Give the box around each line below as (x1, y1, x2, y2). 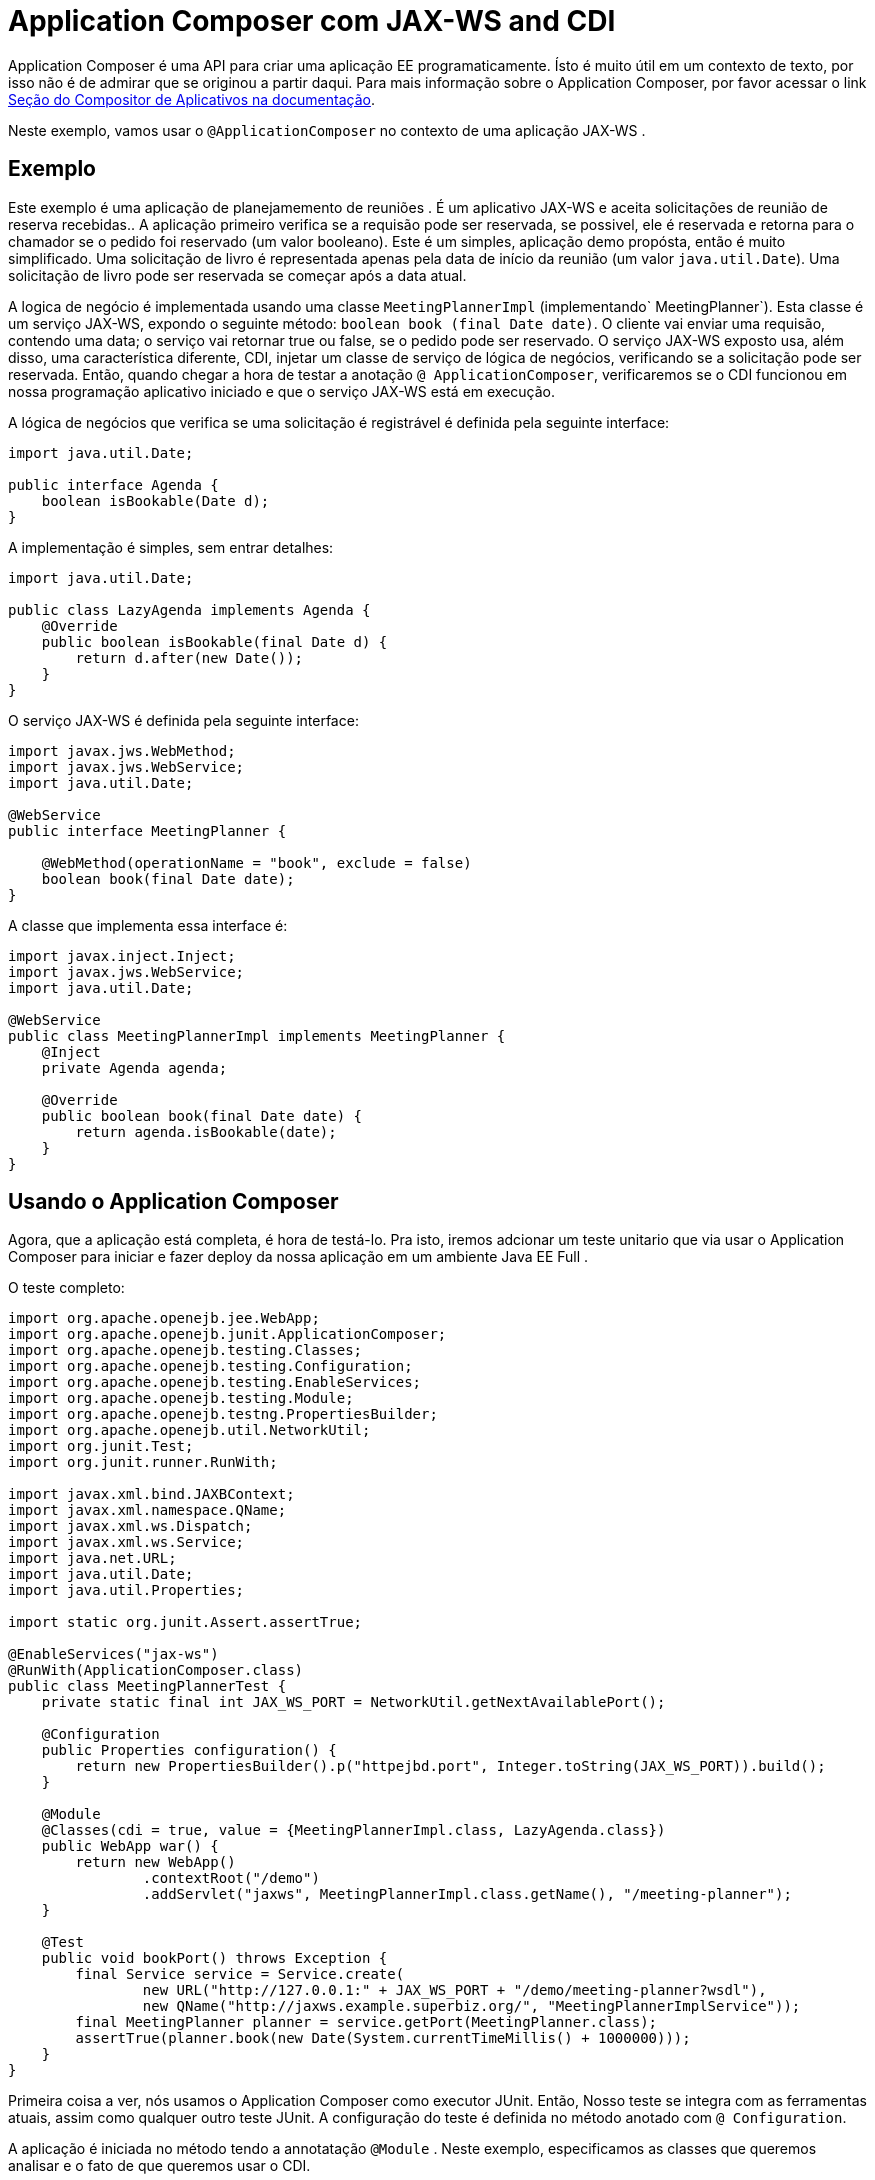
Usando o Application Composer (8, 1189, 339, 1215)
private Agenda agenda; (41, 1059, 228, 1076)
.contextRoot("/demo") (142, 1870, 320, 1887)
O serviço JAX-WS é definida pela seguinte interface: (8, 711, 359, 729)
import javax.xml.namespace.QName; (8, 1502, 287, 1519)
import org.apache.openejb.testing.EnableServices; (8, 1374, 422, 1391)
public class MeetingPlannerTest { (8, 1678, 287, 1695)
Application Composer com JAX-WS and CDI (8, 4, 616, 38)
